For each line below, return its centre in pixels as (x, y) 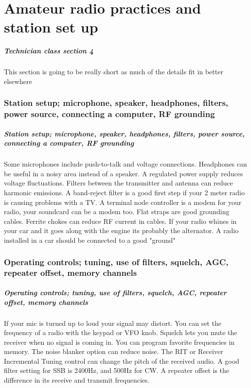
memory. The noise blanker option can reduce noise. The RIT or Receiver (114, 351)
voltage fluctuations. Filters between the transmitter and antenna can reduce (118, 183)
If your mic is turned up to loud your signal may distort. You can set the (113, 323)
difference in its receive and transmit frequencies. (77, 380)
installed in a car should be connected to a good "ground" (90, 240)
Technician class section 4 (49, 51)
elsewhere (18, 81)
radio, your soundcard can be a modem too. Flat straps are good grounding (117, 211)
